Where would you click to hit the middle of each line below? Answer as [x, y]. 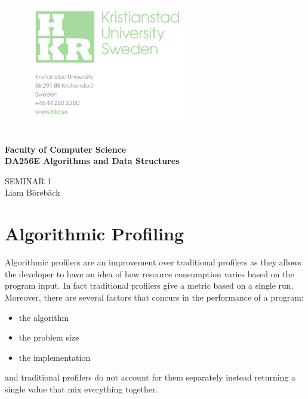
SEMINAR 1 [28, 180]
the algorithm [44, 317]
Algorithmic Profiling [94, 233]
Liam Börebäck [33, 192]
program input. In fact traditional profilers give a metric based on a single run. [149, 285]
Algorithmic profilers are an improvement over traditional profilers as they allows [153, 262]
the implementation [55, 357]
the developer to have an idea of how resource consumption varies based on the [150, 273]
